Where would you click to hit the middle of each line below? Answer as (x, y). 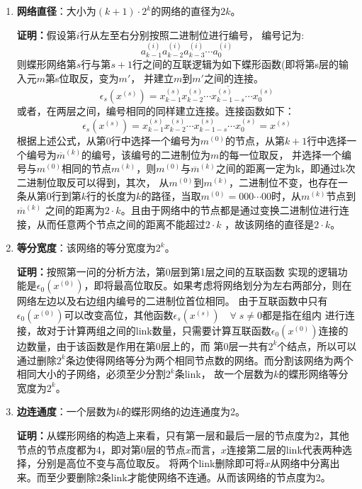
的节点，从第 (255, 141)
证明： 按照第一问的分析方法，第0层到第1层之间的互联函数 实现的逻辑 (177, 271)
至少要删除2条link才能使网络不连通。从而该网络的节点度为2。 (188, 477)
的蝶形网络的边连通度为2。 (183, 411)
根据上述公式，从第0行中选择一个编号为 (108, 141)
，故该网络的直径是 (270, 224)
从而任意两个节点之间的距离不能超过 (121, 224)
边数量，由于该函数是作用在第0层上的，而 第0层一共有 (142, 345)
